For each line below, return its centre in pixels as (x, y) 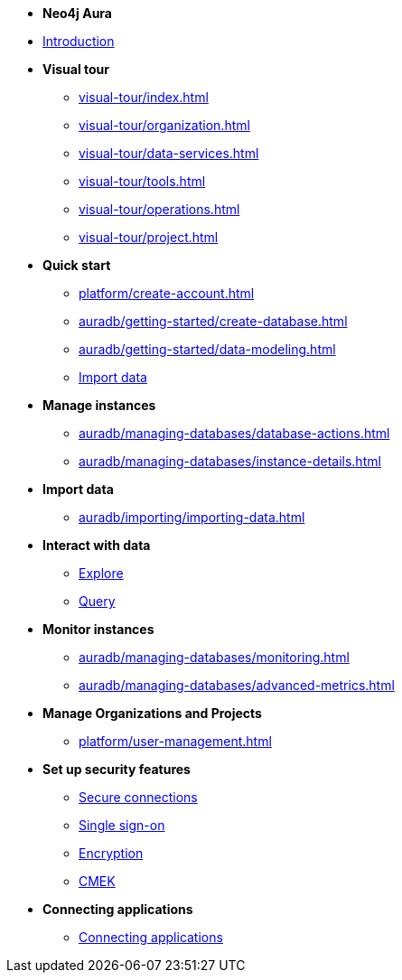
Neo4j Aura (77, 13)
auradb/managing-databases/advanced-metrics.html (237, 685)
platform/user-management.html (175, 741)
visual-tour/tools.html (142, 181)
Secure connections (138, 797)
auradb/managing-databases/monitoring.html (214, 657)
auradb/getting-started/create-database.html (213, 321)
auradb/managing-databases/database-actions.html (234, 433)
